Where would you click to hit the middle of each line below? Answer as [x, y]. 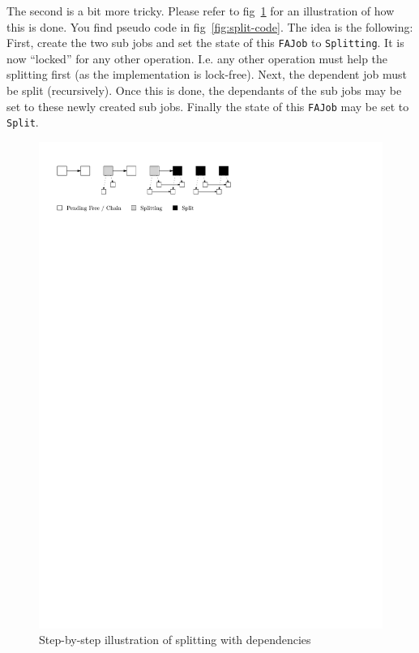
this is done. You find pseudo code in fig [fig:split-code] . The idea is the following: [210, 26]
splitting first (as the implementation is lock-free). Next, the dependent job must [207, 74]
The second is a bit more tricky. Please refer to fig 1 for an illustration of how [201, 11]
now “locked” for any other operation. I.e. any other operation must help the [197, 58]
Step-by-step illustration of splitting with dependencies [175, 640]
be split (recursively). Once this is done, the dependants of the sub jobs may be [204, 90]
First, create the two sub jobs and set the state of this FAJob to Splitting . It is [205, 43]
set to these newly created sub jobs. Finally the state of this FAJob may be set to [208, 106]
